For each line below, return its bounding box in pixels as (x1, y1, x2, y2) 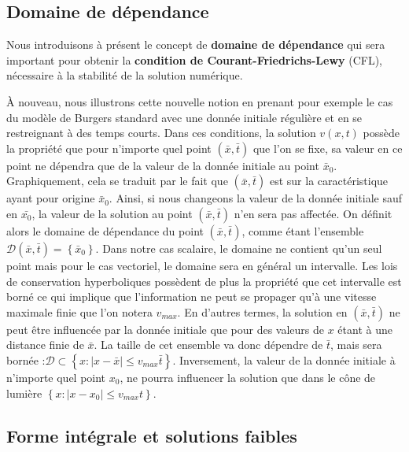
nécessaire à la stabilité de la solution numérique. (6, 67, 243, 83)
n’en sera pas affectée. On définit (234, 205, 392, 221)
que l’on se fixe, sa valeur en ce (252, 139, 403, 156)
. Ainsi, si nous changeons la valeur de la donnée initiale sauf (109, 190, 403, 206)
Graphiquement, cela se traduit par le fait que (6, 172, 228, 189)
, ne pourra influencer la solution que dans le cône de (120, 369, 376, 385)
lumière (6, 384, 42, 401)
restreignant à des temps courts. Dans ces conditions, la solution (6, 124, 316, 141)
